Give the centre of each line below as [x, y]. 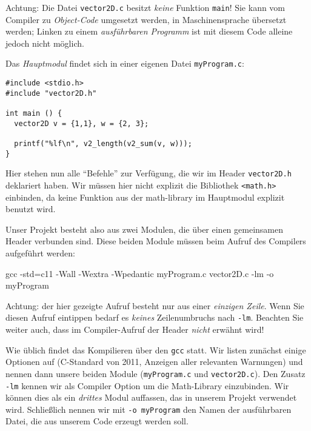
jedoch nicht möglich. [45, 43]
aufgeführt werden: [40, 253]
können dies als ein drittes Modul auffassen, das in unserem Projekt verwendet [151, 397]
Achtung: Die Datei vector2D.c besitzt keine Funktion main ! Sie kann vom [145, 7]
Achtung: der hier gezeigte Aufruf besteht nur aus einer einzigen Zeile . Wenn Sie [155, 305]
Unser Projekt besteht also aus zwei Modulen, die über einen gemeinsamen [145, 229]
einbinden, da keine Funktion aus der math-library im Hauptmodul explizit [145, 197]
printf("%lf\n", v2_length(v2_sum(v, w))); [103, 144]
